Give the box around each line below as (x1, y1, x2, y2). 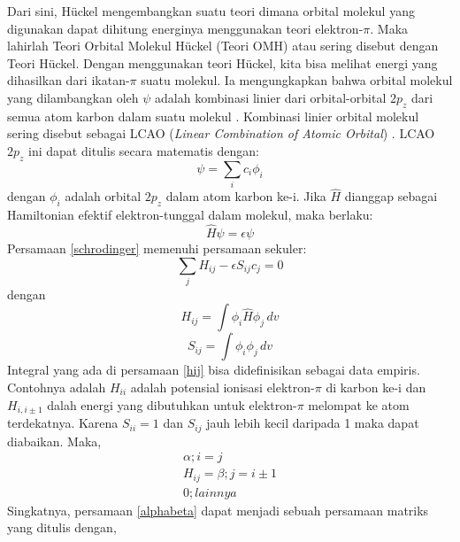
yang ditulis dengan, (7, 518, 117, 537)
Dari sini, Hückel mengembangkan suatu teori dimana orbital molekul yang (7, 2, 415, 19)
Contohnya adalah (7, 378, 106, 397)
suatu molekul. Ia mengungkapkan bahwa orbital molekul (141, 71, 453, 89)
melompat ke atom (308, 395, 410, 414)
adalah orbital (65, 187, 142, 205)
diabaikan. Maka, (7, 431, 102, 450)
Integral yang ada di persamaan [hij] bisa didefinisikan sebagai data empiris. (7, 360, 420, 379)
